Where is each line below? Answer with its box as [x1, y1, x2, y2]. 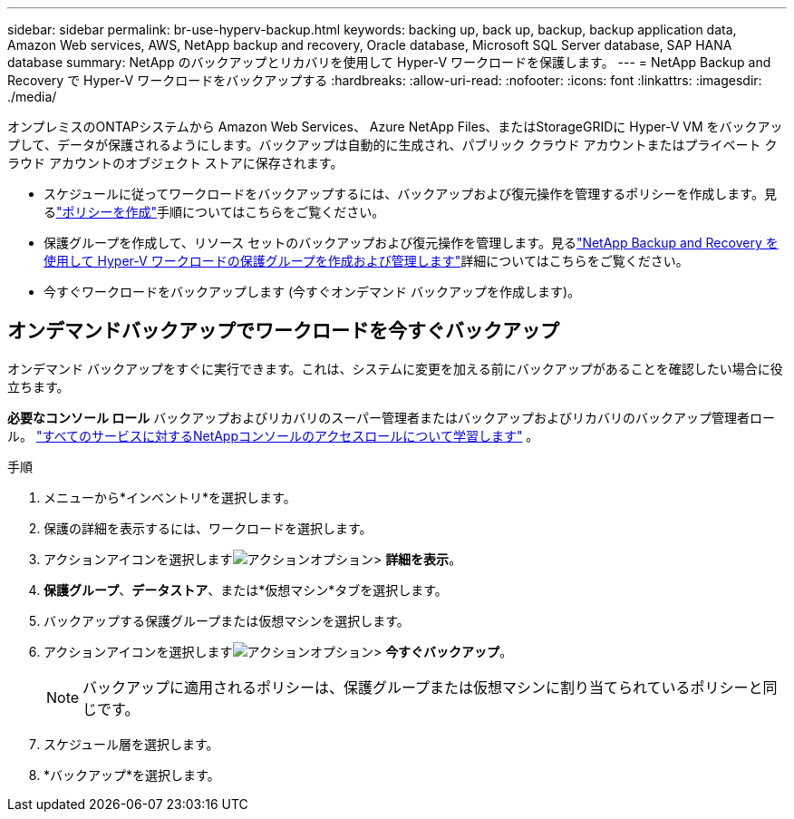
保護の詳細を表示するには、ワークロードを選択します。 [44, 520, 373, 536]
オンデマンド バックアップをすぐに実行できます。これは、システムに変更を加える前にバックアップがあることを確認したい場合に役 [7, 360, 783, 376]
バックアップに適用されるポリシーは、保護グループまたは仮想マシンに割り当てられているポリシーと [82, 678, 763, 697]
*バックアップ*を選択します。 [44, 766, 220, 783]
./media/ [7, 89, 57, 104]
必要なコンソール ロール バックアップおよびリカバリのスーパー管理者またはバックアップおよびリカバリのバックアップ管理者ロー [7, 409, 776, 425]
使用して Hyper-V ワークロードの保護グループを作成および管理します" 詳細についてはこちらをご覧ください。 [44, 253, 689, 268]
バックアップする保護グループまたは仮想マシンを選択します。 [44, 612, 410, 629]
